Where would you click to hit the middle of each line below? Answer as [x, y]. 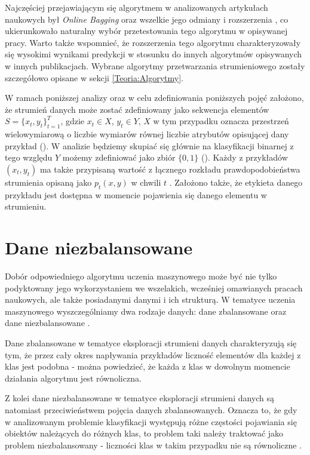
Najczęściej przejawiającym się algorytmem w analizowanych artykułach [136, 7]
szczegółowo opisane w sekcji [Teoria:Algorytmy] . [94, 77]
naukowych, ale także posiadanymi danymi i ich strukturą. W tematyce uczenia [150, 299]
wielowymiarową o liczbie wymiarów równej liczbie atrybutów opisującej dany [147, 134]
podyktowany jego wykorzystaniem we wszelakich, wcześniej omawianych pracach [154, 288]
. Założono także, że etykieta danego [236, 182]
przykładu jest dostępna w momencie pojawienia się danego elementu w [136, 194]
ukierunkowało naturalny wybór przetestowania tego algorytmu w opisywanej [146, 31]
